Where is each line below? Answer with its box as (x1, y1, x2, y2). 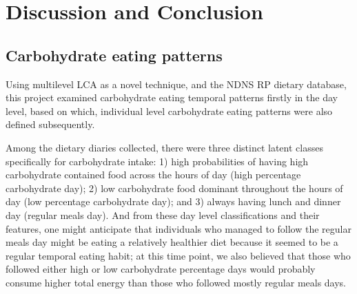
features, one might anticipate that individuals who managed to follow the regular (6, 221, 351, 235)
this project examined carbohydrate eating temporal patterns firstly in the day (6, 90, 338, 105)
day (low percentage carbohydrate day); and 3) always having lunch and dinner (6, 194, 341, 209)
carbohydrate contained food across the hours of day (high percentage (6, 167, 301, 182)
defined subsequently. (6, 117, 95, 132)
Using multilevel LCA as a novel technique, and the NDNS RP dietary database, (6, 76, 347, 91)
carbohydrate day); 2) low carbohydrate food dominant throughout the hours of (6, 180, 343, 195)
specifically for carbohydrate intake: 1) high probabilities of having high (6, 154, 309, 168)
